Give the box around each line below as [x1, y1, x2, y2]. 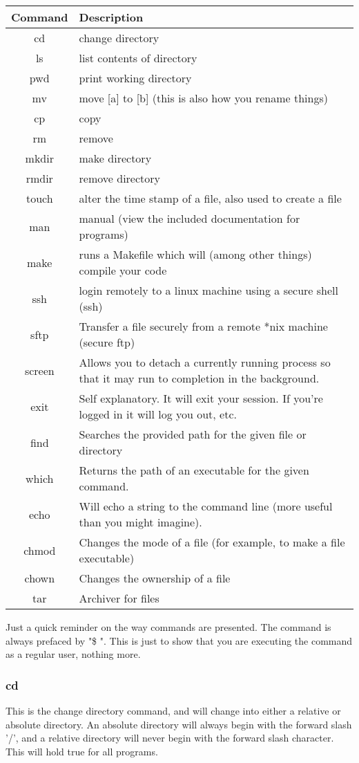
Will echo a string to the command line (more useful [79, 498, 333, 514]
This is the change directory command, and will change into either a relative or [6, 704, 341, 717]
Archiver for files [79, 590, 159, 606]
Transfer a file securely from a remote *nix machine [79, 318, 328, 334]
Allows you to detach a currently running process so [79, 354, 331, 370]
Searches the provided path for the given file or [79, 426, 307, 442]
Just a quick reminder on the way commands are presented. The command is [6, 620, 331, 634]
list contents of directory [79, 50, 197, 66]
